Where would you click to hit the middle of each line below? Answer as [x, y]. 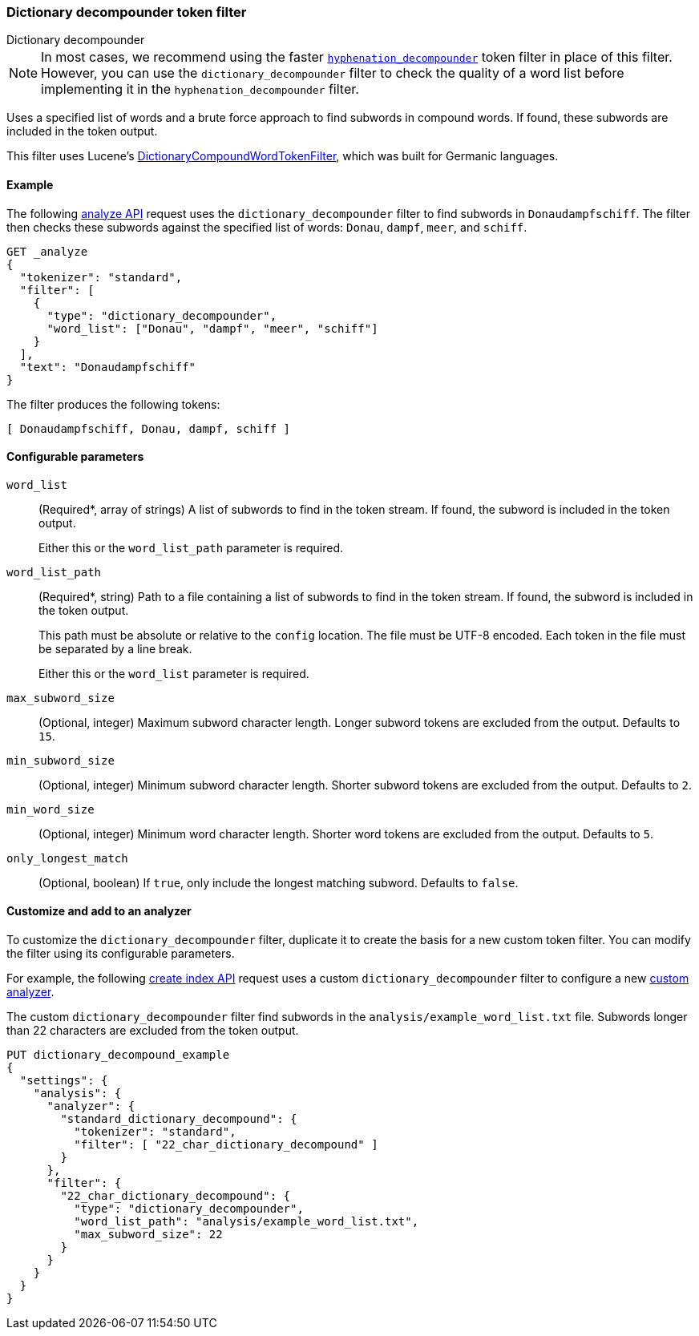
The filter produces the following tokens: [113, 404]
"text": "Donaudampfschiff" [108, 367]
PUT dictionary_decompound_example [118, 1055]
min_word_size [51, 809]
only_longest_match [67, 858]
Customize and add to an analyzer [99, 911]
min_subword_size [61, 760]
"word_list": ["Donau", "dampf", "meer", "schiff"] [212, 328]
